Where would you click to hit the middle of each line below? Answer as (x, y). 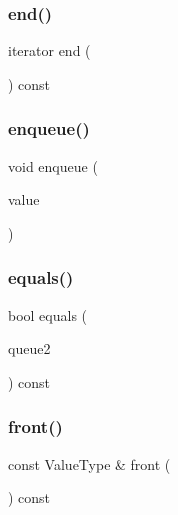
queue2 (29, 348)
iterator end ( (49, 50)
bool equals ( (48, 314)
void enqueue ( (53, 165)
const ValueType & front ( (89, 463)
